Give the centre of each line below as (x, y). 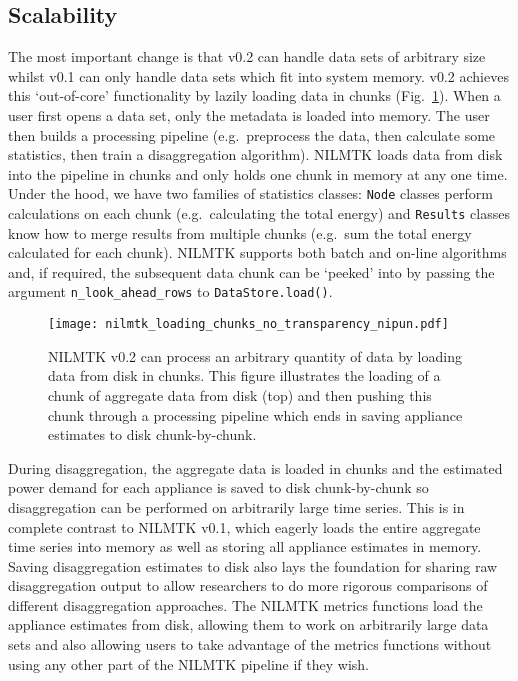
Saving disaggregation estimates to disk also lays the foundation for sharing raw (253, 565)
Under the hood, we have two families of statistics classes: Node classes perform (250, 193)
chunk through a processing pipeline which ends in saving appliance (255, 414)
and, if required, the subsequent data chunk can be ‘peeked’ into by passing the (251, 271)
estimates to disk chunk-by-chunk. (152, 434)
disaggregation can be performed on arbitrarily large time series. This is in (236, 506)
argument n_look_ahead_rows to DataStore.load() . (170, 291)
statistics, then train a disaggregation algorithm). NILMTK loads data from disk (255, 154)
